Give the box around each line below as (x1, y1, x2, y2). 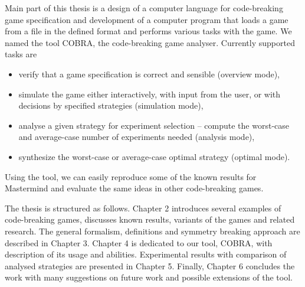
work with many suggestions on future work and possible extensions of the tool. (5, 271, 293, 283)
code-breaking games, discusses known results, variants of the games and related (5, 213, 295, 226)
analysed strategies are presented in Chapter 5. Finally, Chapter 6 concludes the (5, 259, 295, 272)
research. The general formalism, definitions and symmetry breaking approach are (5, 224, 300, 237)
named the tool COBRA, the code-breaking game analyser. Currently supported (5, 36, 295, 48)
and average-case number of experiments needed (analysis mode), (18, 131, 255, 143)
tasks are (5, 48, 37, 60)
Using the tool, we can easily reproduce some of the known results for (5, 170, 257, 182)
